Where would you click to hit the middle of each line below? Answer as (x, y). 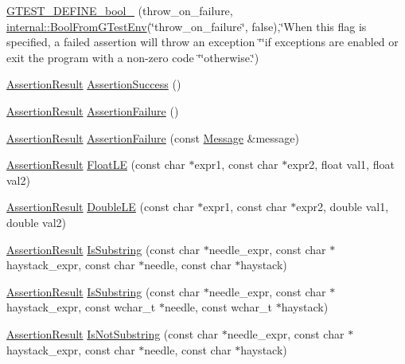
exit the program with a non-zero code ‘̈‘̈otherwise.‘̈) (133, 57)
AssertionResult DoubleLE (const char (100, 207)
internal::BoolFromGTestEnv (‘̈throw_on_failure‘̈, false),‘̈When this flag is (187, 26)
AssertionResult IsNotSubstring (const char (113, 333)
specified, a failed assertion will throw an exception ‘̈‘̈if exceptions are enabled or (202, 42)
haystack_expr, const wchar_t (81, 307)
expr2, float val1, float (341, 164)
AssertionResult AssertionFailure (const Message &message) (153, 137)
